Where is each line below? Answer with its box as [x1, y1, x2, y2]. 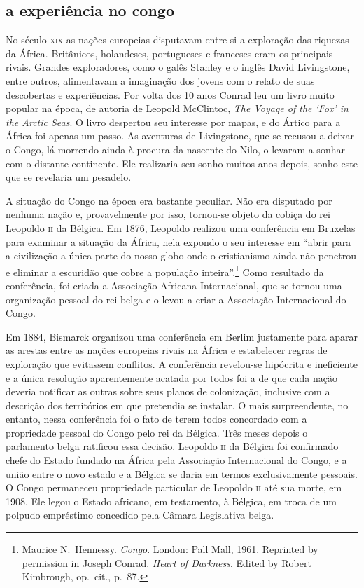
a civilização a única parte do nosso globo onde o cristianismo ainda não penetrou [6, 248, 356, 263]
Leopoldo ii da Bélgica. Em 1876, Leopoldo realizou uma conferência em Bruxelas [6, 220, 356, 235]
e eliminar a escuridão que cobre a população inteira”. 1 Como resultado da [6, 262, 324, 279]
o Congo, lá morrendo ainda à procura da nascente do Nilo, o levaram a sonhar [6, 142, 345, 156]
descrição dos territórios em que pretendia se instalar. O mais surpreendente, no [6, 397, 349, 412]
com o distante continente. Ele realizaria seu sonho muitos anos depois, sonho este [6, 156, 358, 170]
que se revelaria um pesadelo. [6, 170, 132, 184]
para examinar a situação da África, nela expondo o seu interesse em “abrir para [6, 234, 351, 249]
